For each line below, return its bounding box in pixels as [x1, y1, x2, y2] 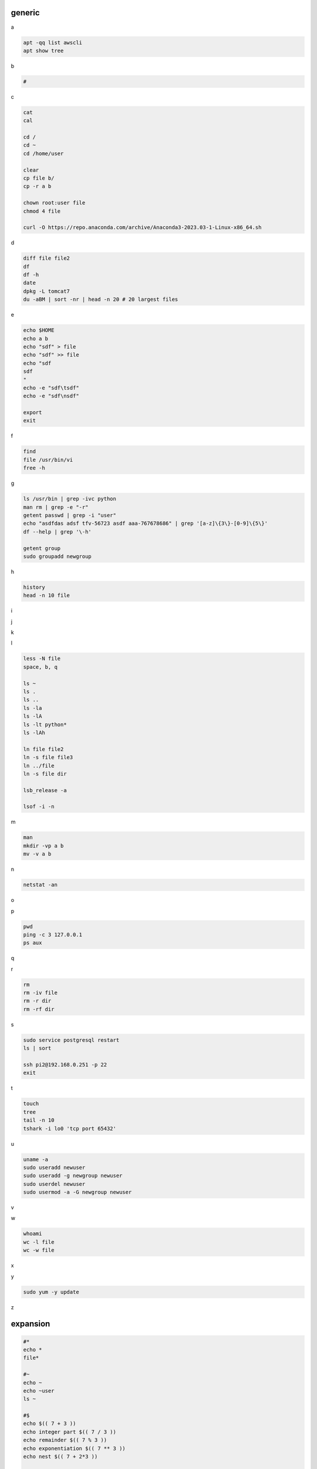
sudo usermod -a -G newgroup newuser [23, 1189, 132, 1196]
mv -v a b [23, 851, 52, 857]
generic [11, 8, 41, 18]
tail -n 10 [23, 1117, 55, 1123]
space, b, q [23, 663, 58, 670]
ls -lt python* [23, 721, 67, 728]
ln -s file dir [23, 770, 67, 777]
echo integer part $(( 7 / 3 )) [23, 1428, 117, 1435]
